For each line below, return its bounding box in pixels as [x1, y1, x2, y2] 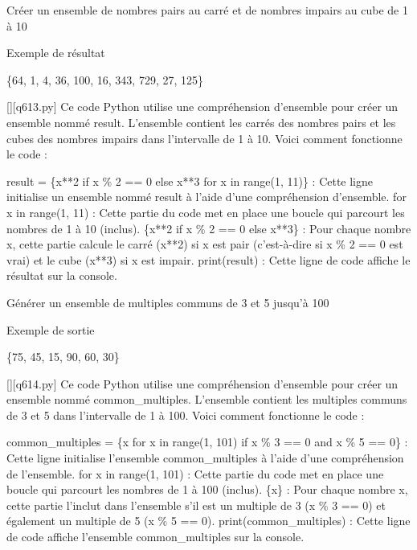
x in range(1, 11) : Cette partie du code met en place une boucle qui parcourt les [6, 203, 405, 220]
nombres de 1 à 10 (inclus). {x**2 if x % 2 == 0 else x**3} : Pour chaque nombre [6, 220, 411, 236]
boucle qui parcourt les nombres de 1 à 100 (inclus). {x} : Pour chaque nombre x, [6, 481, 408, 498]
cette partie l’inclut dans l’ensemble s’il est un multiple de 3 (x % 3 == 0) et [6, 496, 386, 513]
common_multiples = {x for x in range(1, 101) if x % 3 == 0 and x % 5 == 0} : [6, 433, 408, 450]
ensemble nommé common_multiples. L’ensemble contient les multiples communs [6, 391, 407, 408]
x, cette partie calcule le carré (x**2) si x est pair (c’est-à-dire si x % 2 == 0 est [6, 236, 403, 252]
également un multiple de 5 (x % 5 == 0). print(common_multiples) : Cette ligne [6, 512, 411, 529]
